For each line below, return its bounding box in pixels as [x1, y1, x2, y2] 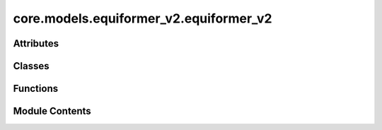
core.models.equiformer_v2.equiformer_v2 [13, 11, 272, 26]
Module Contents [13, 105, 91, 117]
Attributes [13, 37, 59, 49]
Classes [13, 60, 50, 72]
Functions [13, 83, 59, 95]
